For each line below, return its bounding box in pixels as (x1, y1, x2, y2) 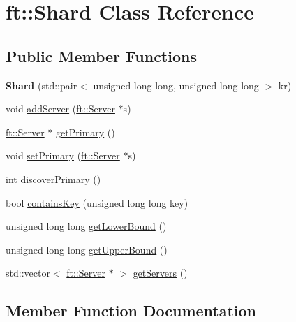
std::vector (6, 265, 50, 280)
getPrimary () (56, 124, 115, 139)
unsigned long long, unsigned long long (93, 78, 259, 92)
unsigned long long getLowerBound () (6, 219, 167, 233)
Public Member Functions (6, 45, 197, 66)
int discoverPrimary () (6, 171, 101, 186)
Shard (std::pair (6, 78, 77, 92)
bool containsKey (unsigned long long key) (6, 195, 188, 210)
